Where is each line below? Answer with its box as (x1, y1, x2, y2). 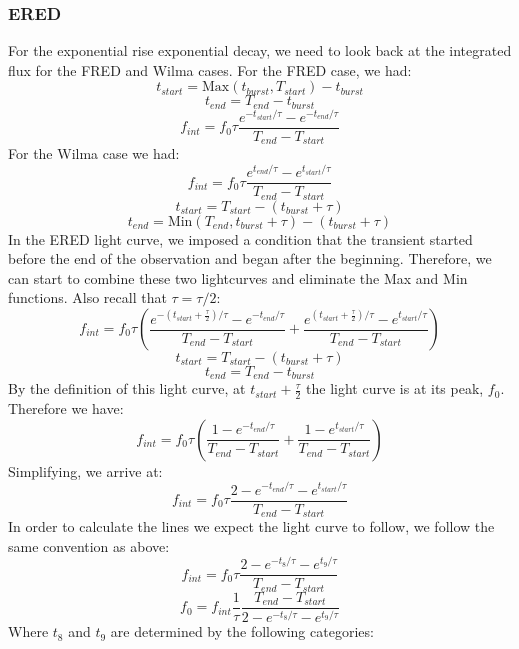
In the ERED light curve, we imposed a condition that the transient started (8, 228, 473, 249)
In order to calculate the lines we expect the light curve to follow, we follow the (8, 516, 495, 537)
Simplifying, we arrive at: (8, 460, 163, 481)
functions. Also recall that (8, 287, 167, 308)
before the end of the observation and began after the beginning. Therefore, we (8, 248, 492, 269)
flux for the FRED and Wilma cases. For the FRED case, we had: (8, 59, 412, 80)
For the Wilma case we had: (8, 143, 180, 164)
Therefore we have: (8, 398, 124, 419)
